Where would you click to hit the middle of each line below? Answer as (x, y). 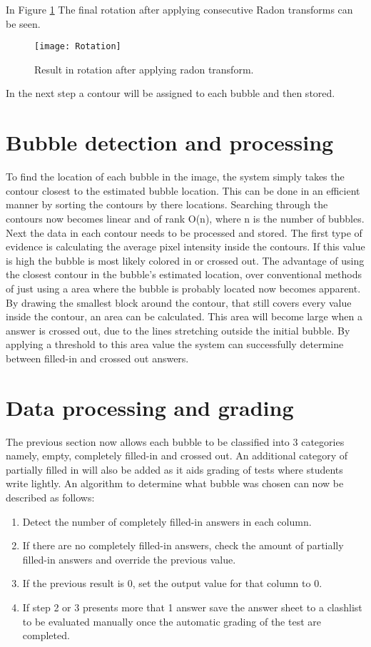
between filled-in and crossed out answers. (97, 358)
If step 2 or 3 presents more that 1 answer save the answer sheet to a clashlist (192, 607)
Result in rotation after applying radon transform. (144, 69)
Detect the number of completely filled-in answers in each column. (167, 521)
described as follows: (50, 497)
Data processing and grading (150, 407)
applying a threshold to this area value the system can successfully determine (175, 344)
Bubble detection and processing (170, 142)
